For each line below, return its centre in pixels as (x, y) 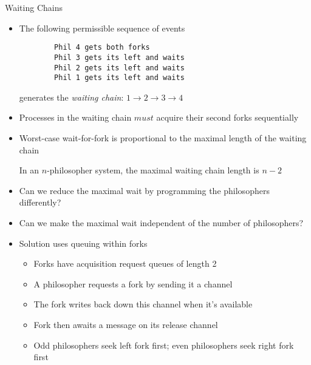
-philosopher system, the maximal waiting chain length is (153, 170)
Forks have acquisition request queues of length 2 (125, 263)
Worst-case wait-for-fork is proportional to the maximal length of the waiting (163, 138)
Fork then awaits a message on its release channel (126, 324)
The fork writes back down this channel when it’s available (143, 304)
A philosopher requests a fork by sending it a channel (133, 283)
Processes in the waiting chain (75, 117)
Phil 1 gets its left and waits (119, 78)
